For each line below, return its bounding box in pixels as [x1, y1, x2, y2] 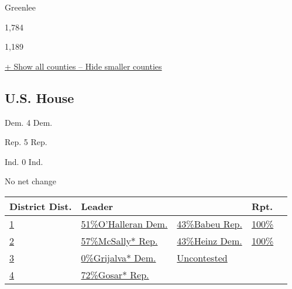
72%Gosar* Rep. [81, 267, 149, 281]
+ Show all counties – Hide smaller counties [5, 60, 162, 72]
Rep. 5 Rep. [5, 136, 47, 148]
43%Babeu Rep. [177, 216, 242, 230]
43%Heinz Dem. [177, 233, 242, 247]
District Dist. [9, 199, 72, 213]
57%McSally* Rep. [81, 233, 158, 247]
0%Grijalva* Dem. [81, 250, 156, 264]
